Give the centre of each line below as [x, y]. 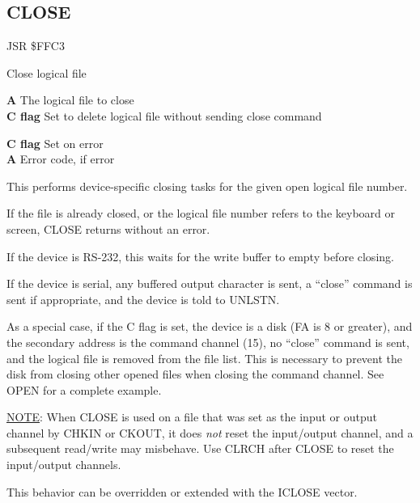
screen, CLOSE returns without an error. [108, 228]
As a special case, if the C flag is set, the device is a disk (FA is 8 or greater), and [210, 326]
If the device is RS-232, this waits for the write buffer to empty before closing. [200, 256]
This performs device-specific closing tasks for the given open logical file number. [207, 186]
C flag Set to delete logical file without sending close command [164, 115]
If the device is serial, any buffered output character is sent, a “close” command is [210, 283]
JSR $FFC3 [36, 46]
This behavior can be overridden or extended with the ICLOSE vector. [182, 491]
